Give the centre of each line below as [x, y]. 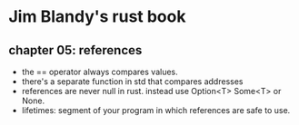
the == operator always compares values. [100, 72]
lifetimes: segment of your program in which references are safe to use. [156, 110]
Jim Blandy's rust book [97, 17]
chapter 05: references [75, 50]
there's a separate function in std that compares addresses [132, 82]
